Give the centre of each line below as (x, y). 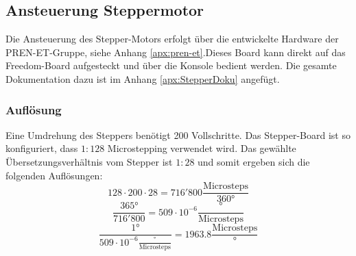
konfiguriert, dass (42, 148)
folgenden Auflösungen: (54, 175)
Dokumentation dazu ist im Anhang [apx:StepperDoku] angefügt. (143, 78)
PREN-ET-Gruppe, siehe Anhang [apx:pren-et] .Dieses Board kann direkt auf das (176, 52)
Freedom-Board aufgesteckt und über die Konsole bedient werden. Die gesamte (171, 65)
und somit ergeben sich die (254, 161)
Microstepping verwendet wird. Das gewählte (202, 148)
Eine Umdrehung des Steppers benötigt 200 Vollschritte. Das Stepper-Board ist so (178, 135)
